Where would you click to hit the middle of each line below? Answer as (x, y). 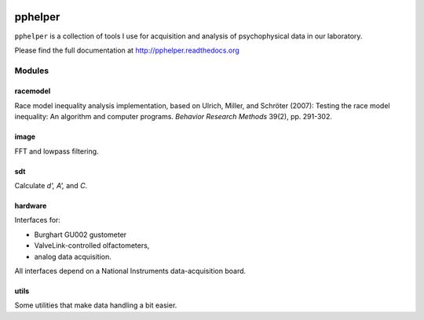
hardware (31, 206)
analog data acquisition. (73, 256)
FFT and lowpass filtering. (57, 151)
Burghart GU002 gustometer (80, 235)
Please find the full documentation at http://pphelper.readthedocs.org (127, 50)
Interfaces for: (37, 220)
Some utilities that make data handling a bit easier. (96, 305)
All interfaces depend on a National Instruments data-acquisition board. (130, 271)
